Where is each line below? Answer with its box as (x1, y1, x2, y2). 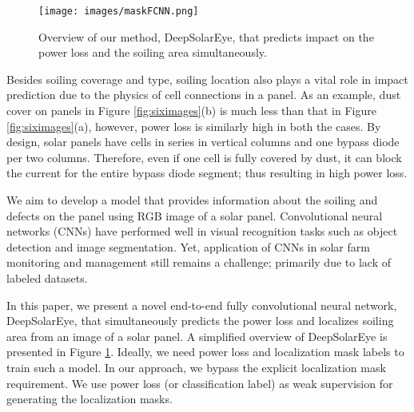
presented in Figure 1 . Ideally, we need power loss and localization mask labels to (6, 343, 404, 360)
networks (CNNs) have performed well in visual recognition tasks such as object (6, 223, 398, 240)
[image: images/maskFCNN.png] (38, 6, 199, 17)
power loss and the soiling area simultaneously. (38, 44, 267, 61)
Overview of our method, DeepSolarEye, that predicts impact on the (38, 28, 374, 45)
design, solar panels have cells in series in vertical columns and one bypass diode (6, 133, 400, 150)
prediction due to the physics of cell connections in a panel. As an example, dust (6, 86, 401, 103)
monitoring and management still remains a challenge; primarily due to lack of (6, 254, 391, 271)
